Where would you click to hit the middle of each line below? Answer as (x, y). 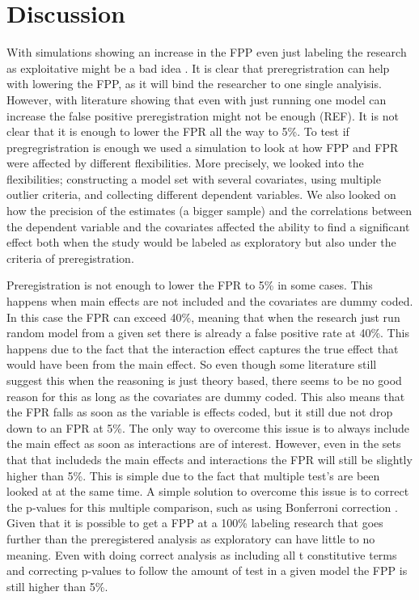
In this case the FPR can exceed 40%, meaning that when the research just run (203, 317)
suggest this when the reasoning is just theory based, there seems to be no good (204, 380)
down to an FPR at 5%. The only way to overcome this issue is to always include (208, 427)
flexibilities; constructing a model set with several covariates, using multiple (194, 178)
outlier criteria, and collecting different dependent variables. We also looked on (201, 194)
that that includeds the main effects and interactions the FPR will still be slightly (209, 459)
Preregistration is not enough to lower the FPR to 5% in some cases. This (190, 285)
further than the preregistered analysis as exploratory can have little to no (191, 538)
